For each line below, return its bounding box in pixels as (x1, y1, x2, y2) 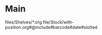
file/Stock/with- (43, 19, 74, 25)
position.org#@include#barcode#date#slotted (5, 24, 98, 30)
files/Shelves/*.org (5, 19, 42, 25)
